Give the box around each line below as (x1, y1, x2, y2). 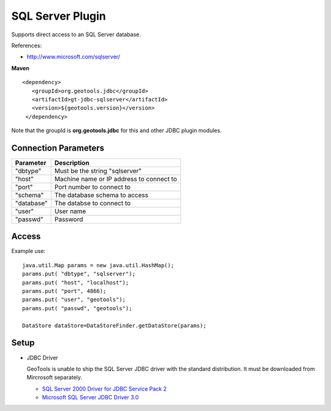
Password (54, 215, 83, 224)
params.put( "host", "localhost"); (22, 279, 129, 286)
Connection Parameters (11, 143, 104, 153)
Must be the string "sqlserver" (54, 166, 142, 175)
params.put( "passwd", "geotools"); (22, 305, 132, 311)
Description (54, 159, 89, 167)
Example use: (11, 248, 46, 255)
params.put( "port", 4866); (22, 288, 107, 295)
